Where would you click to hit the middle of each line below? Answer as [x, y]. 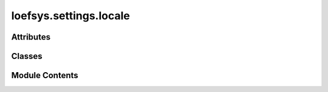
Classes [27, 56]
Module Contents [45, 75]
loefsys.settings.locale [70, 16]
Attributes [31, 37]
